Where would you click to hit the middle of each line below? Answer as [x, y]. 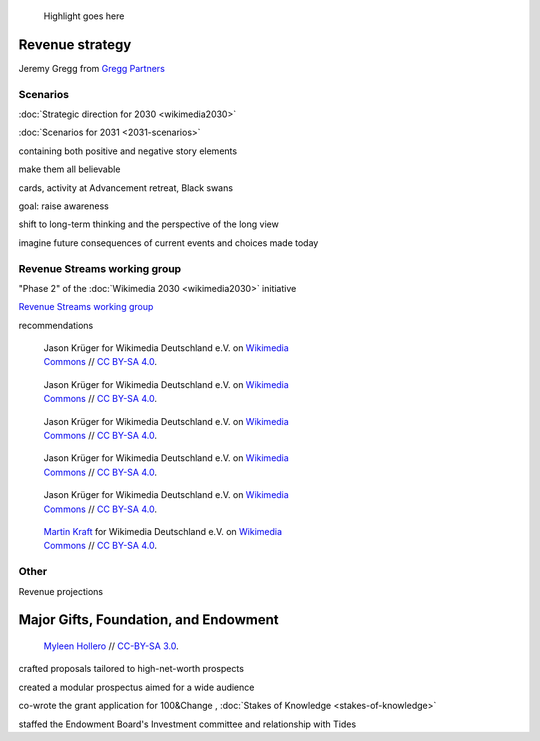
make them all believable [69, 169]
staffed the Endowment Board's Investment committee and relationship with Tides [187, 724]
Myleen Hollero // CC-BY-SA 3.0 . [111, 646]
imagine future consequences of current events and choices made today [168, 242]
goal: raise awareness [63, 206]
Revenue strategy [75, 44]
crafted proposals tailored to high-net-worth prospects [131, 669]
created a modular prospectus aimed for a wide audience [136, 687]
